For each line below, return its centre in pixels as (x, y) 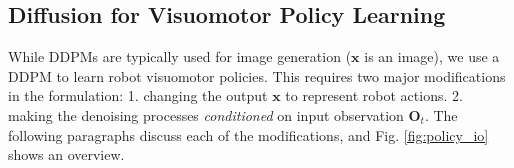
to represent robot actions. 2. (374, 95)
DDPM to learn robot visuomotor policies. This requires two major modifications (257, 75)
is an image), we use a (432, 56)
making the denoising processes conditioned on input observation (206, 114)
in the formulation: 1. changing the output (138, 95)
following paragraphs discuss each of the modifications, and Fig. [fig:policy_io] (248, 134)
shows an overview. (66, 154)
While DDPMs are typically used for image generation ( (180, 56)
